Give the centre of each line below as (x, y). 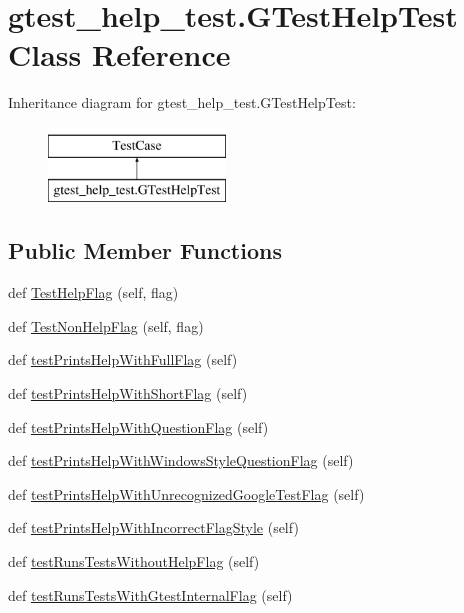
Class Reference (119, 54)
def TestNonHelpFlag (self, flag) (106, 325)
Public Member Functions (145, 250)
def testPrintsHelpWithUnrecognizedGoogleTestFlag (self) (186, 493)
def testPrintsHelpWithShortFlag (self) (128, 393)
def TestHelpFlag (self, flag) (93, 292)
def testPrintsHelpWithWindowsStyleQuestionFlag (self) (181, 460)
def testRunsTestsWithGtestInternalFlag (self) (150, 594)
